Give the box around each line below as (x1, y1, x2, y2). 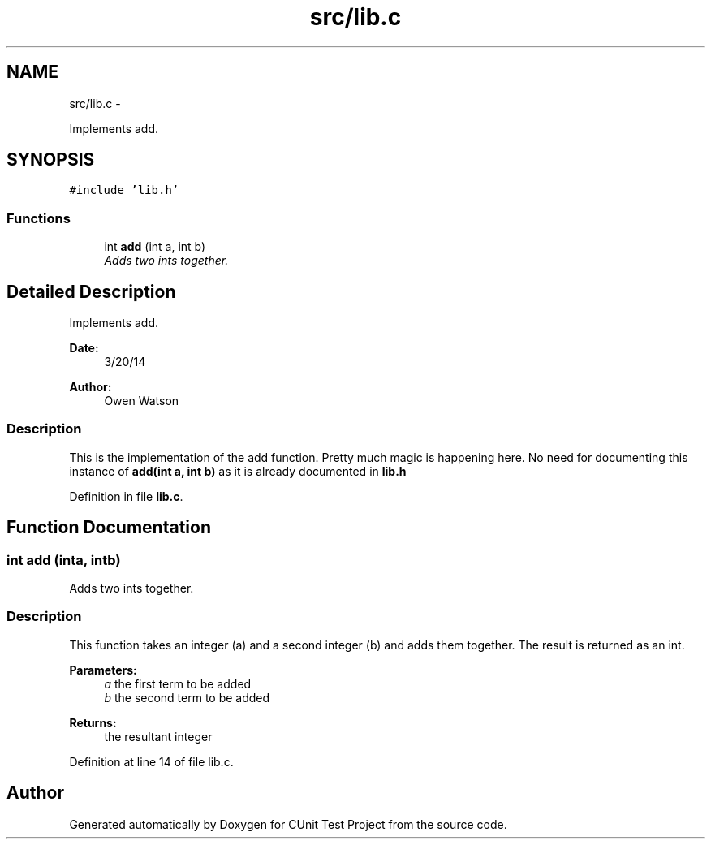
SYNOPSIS (6, 149, 95, 170)
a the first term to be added (104, 676, 252, 691)
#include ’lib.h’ (69, 183, 179, 197)
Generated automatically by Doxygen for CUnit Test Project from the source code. (69, 817, 507, 831)
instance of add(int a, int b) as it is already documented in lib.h (69, 463, 407, 478)
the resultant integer (104, 729, 213, 744)
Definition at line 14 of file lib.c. (69, 754, 234, 769)
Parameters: (69, 662, 137, 677)
